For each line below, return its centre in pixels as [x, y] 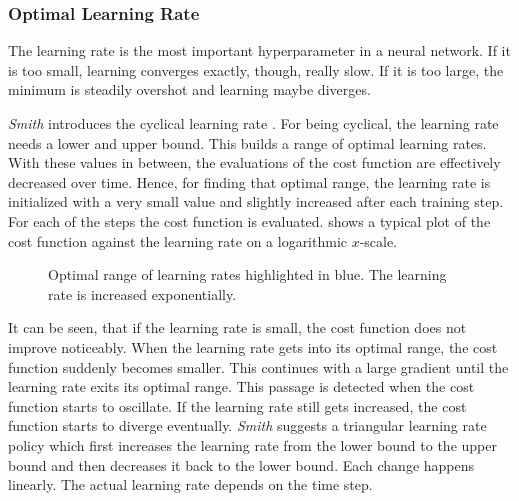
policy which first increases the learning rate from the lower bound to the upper [252, 444]
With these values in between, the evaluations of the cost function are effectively [254, 162]
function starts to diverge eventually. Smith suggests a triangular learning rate [247, 425]
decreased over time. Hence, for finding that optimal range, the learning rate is [249, 181]
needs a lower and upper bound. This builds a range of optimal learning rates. [247, 142]
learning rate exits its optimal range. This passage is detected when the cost [241, 386]
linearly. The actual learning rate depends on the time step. [190, 484]
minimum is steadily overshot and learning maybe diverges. [189, 89]
